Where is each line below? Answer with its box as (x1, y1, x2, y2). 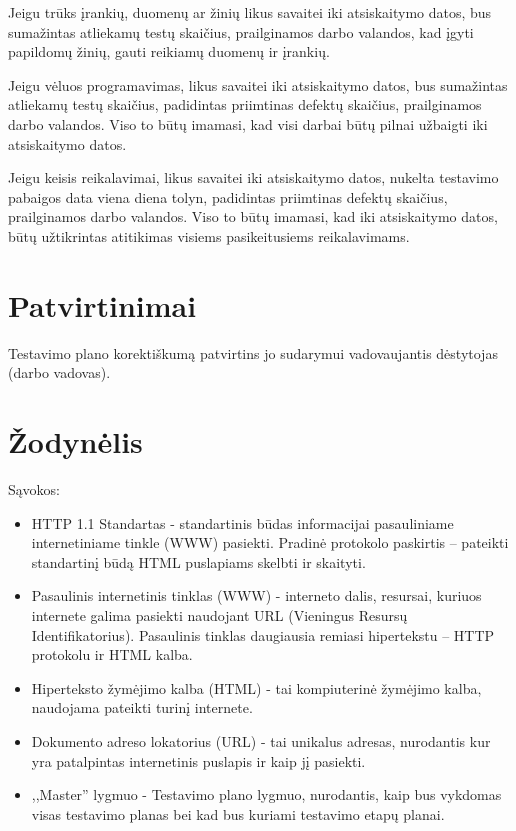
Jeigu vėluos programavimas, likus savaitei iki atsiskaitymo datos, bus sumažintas (8, 74, 508, 95)
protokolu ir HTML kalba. (31, 644, 193, 665)
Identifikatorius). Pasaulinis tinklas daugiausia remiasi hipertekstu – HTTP (31, 624, 495, 645)
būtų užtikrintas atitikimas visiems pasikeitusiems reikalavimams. (8, 225, 410, 246)
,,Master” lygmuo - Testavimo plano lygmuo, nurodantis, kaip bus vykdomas (31, 784, 502, 805)
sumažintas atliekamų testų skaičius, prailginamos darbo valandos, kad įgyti (8, 21, 474, 42)
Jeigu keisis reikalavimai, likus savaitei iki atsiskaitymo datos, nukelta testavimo (8, 167, 499, 188)
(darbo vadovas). (8, 362, 111, 383)
